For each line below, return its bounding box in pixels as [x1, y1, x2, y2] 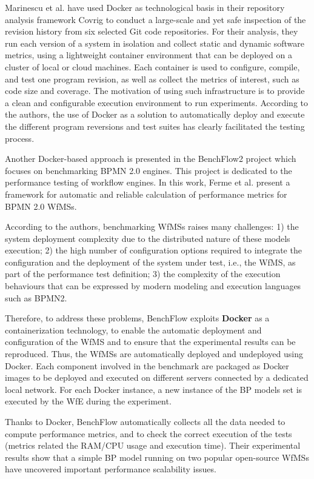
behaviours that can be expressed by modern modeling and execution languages [5, 280, 301, 292]
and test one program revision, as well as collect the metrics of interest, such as [5, 72, 299, 85]
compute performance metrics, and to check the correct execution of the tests [5, 427, 292, 440]
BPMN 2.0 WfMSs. [5, 199, 77, 212]
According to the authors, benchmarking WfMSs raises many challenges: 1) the [5, 220, 299, 233]
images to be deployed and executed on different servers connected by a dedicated [5, 371, 309, 384]
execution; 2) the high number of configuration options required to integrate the [5, 244, 302, 256]
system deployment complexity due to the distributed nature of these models [5, 232, 290, 244]
